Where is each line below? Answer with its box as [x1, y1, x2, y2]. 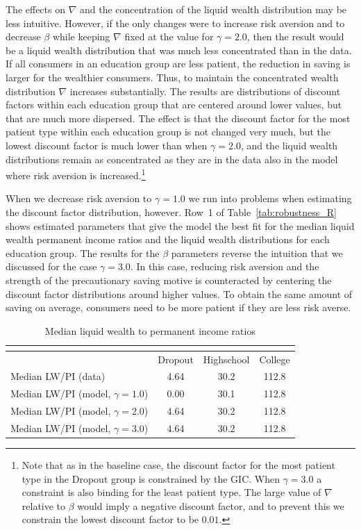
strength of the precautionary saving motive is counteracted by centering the [6, 272, 332, 287]
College [259, 351, 290, 366]
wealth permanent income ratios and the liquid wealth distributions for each [6, 232, 330, 247]
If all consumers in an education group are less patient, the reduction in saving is [6, 56, 351, 71]
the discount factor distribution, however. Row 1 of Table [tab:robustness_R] [6, 204, 337, 219]
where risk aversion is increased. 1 [6, 166, 146, 182]
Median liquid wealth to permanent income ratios [44, 323, 255, 338]
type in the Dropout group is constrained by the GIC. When [22, 471, 280, 486]
